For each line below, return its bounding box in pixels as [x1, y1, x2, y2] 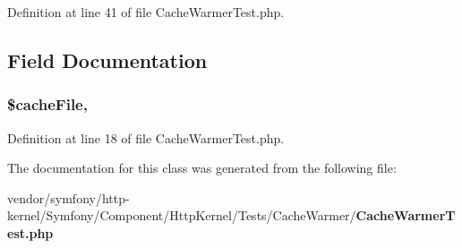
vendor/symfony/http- [7, 188, 130, 207]
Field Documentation [7, 46, 208, 73]
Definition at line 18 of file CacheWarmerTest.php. [7, 128, 285, 147]
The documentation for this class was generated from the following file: [7, 158, 397, 177]
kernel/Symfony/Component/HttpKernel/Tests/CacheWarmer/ [7, 206, 356, 225]
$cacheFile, [7, 93, 88, 115]
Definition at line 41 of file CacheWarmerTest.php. [7, 3, 285, 21]
